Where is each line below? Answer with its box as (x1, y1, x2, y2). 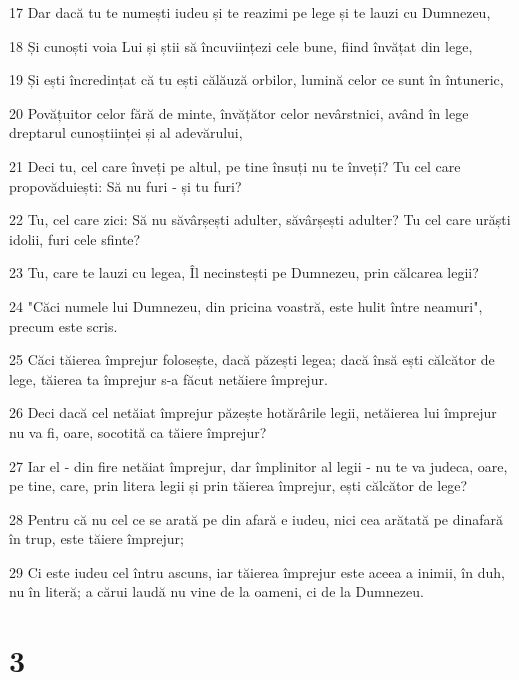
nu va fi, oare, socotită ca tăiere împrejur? (9, 421, 267, 442)
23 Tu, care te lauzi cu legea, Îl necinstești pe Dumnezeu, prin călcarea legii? (9, 262, 479, 283)
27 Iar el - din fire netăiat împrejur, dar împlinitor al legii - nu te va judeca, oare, (9, 455, 508, 476)
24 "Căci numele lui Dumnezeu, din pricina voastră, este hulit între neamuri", (9, 295, 483, 316)
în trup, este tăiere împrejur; (9, 528, 184, 549)
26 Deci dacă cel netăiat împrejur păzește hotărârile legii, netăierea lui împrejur (9, 402, 497, 423)
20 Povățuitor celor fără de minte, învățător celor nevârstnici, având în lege (9, 102, 469, 123)
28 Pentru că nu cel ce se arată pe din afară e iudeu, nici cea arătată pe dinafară (9, 508, 503, 529)
